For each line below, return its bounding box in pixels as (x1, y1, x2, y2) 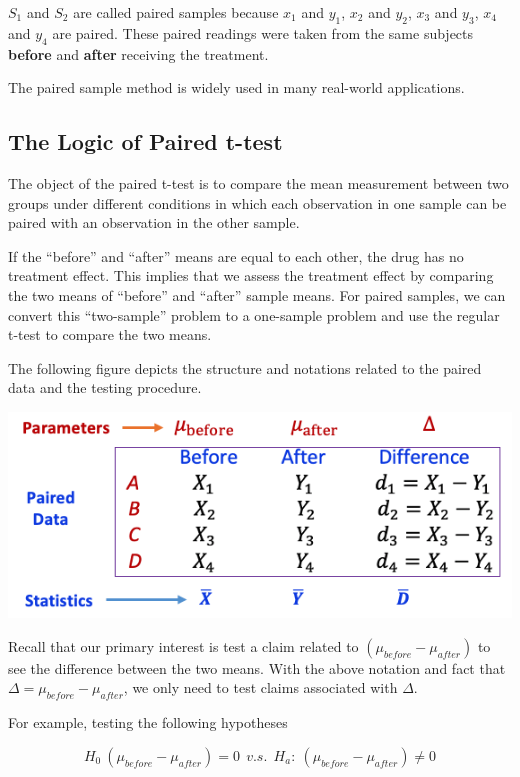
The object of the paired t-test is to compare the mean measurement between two (8, 172, 509, 193)
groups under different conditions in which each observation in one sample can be (8, 192, 507, 213)
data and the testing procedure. (8, 377, 202, 398)
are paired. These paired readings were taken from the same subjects (52, 22, 474, 43)
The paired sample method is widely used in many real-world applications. (8, 77, 465, 98)
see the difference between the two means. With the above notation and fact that (8, 657, 506, 678)
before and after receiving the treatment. (8, 43, 269, 64)
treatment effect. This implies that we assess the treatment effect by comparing (8, 265, 494, 286)
